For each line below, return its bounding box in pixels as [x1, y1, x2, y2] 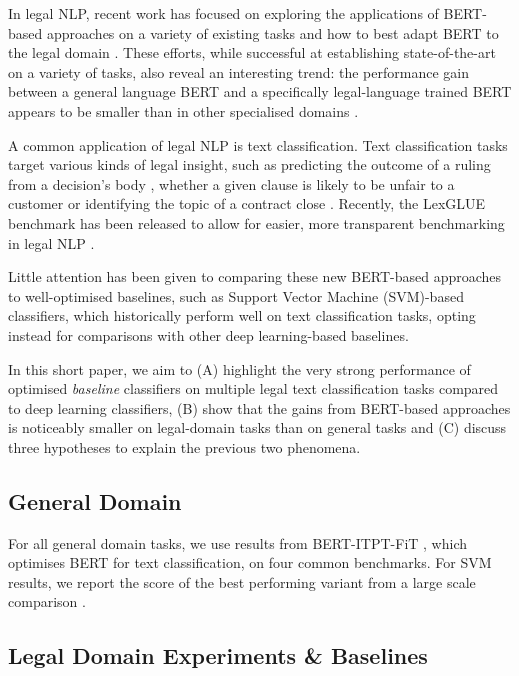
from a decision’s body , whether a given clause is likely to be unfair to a [8, 173, 455, 194]
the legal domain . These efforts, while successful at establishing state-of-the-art [8, 42, 496, 63]
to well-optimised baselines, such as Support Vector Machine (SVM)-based [8, 285, 464, 306]
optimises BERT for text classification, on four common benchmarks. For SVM [8, 552, 492, 573]
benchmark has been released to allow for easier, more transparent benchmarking [8, 212, 505, 233]
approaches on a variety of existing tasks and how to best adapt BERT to [46, 22, 499, 43]
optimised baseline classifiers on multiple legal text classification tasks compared [8, 378, 499, 399]
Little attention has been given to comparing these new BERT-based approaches [8, 266, 502, 287]
